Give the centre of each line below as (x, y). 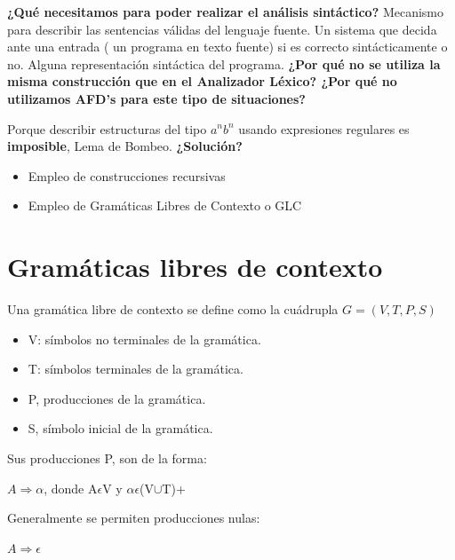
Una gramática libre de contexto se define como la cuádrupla (173, 309)
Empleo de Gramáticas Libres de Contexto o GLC (165, 205)
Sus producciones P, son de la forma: (107, 458)
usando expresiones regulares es (324, 128)
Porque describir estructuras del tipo (107, 128)
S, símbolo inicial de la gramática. (120, 428)
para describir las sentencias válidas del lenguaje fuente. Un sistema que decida (222, 29)
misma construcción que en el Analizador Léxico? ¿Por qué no (202, 81)
